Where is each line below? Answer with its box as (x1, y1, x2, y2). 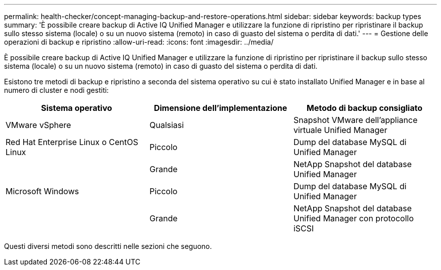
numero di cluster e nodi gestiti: (4, 86, 109, 94)
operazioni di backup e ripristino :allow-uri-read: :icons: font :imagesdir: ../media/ (4, 38, 274, 46)
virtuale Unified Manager (293, 125, 388, 135)
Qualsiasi (149, 120, 184, 130)
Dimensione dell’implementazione (154, 103, 287, 113)
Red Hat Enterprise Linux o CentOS (6, 137, 138, 147)
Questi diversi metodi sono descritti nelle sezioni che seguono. (4, 242, 212, 250)
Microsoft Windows (6, 186, 79, 196)
